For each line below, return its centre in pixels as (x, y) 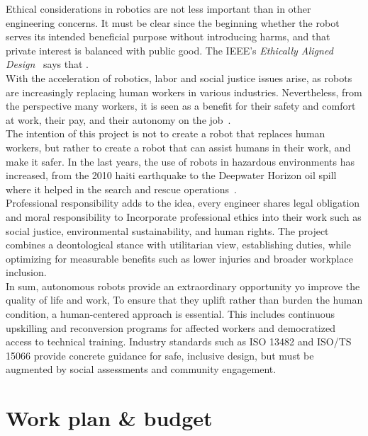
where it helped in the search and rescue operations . (121, 189)
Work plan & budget (109, 418)
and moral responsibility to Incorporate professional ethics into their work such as (184, 216)
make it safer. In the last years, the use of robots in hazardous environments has (180, 161)
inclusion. (26, 272)
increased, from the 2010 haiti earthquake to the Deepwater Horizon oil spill (171, 175)
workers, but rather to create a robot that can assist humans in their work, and (178, 147)
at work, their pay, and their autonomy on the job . (118, 119)
